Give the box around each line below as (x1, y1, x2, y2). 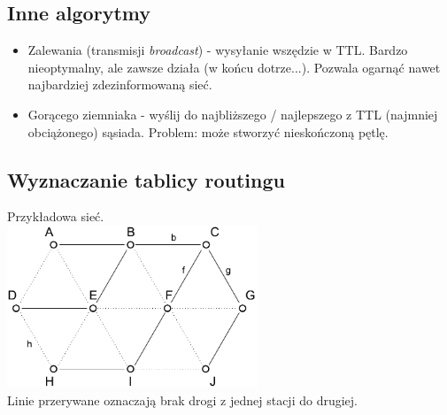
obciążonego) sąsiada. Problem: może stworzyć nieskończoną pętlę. (27, 122, 389, 141)
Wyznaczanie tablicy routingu (7, 165, 285, 193)
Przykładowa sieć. (7, 207, 104, 226)
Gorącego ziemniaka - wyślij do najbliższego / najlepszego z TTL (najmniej (27, 104, 438, 123)
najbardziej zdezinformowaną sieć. (27, 75, 212, 94)
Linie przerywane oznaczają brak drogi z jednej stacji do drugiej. (7, 390, 358, 409)
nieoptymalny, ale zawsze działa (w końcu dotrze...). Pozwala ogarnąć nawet (27, 58, 441, 76)
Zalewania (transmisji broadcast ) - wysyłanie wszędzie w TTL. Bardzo (27, 41, 408, 59)
